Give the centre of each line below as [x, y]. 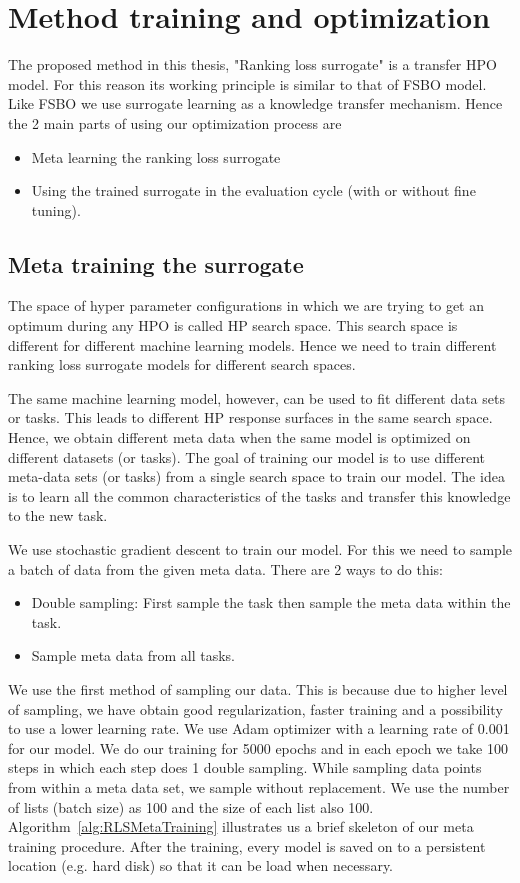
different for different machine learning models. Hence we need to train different [252, 344]
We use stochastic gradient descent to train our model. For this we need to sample [260, 549]
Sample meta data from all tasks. [133, 655]
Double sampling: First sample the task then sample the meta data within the [271, 602]
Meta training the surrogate [156, 263]
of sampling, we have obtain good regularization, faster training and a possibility [255, 708]
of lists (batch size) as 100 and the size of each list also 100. [191, 806]
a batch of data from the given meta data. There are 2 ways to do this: [226, 568]
